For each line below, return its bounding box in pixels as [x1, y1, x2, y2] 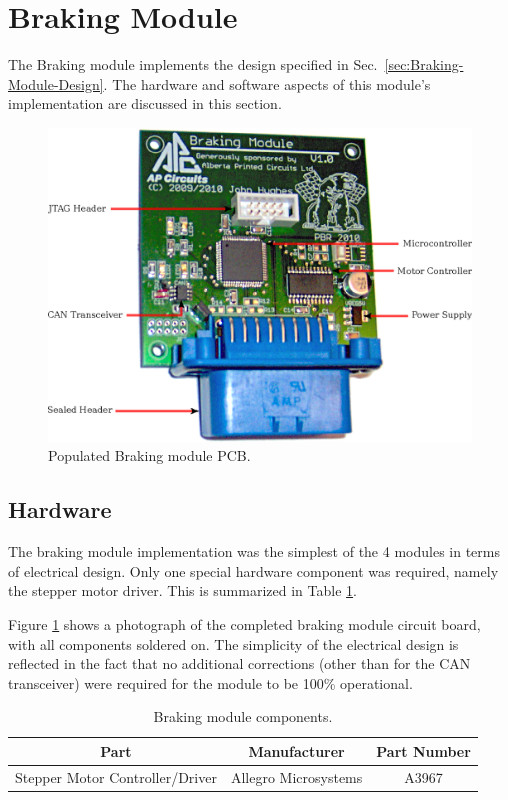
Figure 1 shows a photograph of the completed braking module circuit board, [8, 613, 481, 634]
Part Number [376, 740, 471, 761]
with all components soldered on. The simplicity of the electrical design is [8, 633, 459, 654]
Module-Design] [8, 73, 104, 94]
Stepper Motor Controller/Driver [15, 766, 217, 787]
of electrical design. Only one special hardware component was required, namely [8, 560, 499, 581]
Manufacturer [248, 740, 345, 761]
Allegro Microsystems [230, 766, 363, 787]
